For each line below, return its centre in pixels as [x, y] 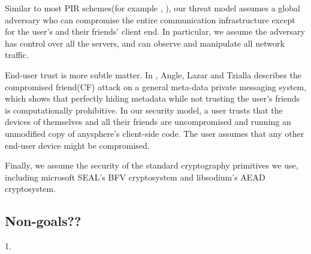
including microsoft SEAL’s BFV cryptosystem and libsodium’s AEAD [135, 177]
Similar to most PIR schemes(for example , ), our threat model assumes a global [153, 8]
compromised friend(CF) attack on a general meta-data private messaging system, [156, 86]
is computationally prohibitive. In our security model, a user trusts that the [144, 110]
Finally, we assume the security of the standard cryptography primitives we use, [152, 165]
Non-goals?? [43, 221]
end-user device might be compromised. [77, 145]
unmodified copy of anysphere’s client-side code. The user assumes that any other [155, 133]
